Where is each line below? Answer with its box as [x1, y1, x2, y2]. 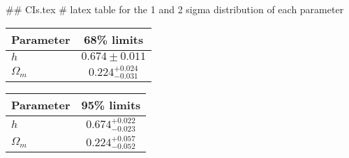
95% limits [81, 97, 141, 113]
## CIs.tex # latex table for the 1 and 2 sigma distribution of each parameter [6, 2, 344, 16]
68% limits [84, 31, 144, 47]
